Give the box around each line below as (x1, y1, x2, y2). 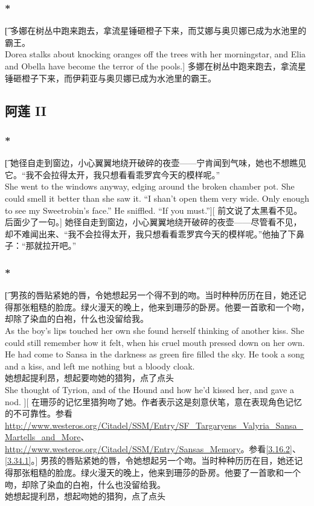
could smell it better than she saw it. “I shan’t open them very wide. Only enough (5, 191, 309, 204)
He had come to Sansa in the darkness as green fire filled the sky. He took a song (5, 348, 304, 360)
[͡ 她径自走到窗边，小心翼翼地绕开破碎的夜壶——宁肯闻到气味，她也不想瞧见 (5, 156, 307, 169)
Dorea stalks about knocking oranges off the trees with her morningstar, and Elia (5, 48, 306, 60)
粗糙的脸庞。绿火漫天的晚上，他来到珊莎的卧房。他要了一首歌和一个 (30, 466, 301, 479)
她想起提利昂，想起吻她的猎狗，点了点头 (5, 490, 165, 502)
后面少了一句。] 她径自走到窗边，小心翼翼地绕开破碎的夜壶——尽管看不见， (5, 216, 302, 228)
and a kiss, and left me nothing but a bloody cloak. (5, 359, 195, 372)
